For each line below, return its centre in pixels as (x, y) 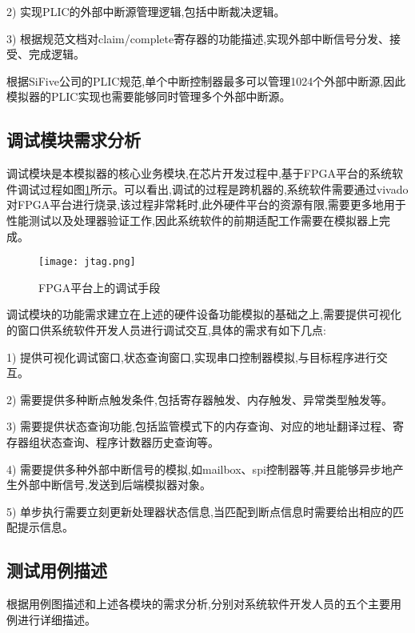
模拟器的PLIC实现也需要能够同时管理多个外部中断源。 (149, 96)
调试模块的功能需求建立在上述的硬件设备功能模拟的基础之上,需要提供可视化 (204, 314)
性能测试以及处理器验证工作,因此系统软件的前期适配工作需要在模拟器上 (193, 220)
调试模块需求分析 (74, 140)
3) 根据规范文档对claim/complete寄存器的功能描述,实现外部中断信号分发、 (198, 38)
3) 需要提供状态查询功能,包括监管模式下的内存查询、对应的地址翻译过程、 (200, 426)
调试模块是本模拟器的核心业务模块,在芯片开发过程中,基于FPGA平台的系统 (199, 173)
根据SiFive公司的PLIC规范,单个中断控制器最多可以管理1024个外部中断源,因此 (206, 80)
